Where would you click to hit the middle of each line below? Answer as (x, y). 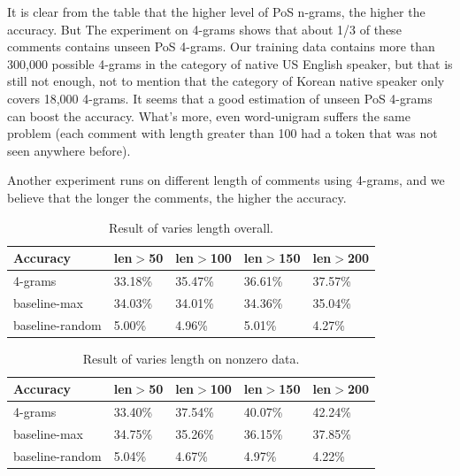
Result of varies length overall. (191, 227)
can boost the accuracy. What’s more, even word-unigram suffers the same (209, 115)
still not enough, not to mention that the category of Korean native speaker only (226, 81)
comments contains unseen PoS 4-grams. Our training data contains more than (221, 46)
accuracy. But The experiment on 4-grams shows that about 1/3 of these (204, 29)
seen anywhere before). (69, 150)
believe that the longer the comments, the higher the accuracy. (177, 197)
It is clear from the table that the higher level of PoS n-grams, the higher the (216, 12)
